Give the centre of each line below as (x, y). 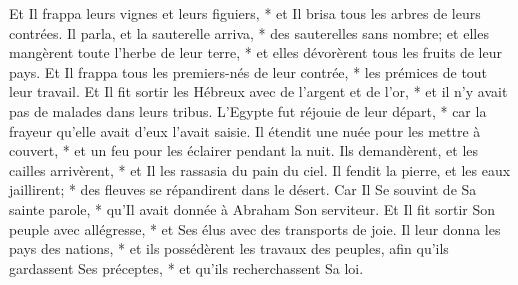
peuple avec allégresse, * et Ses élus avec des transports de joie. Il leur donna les (255, 228)
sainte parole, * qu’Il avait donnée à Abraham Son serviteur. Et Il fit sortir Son (252, 208)
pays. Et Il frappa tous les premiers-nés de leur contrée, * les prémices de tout (248, 71)
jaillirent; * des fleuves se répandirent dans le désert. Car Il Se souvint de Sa (243, 189)
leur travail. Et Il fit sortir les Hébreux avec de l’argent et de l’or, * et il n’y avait (258, 91)
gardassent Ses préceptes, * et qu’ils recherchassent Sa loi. (186, 267)
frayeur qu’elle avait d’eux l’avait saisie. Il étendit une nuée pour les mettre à (245, 130)
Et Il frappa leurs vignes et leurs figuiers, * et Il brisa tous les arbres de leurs (245, 13)
